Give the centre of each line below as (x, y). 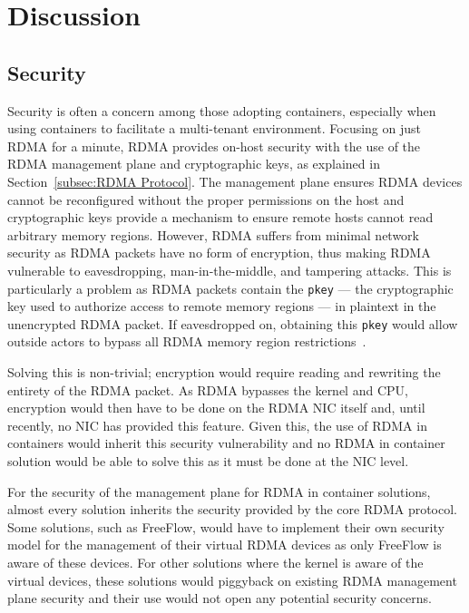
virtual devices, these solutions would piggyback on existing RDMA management (232, 580)
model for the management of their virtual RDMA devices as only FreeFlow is (225, 545)
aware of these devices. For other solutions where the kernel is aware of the (215, 562)
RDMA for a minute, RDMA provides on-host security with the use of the (214, 146)
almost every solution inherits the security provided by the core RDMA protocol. (232, 509)
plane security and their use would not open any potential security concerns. (220, 598)
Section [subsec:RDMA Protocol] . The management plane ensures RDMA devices (235, 181)
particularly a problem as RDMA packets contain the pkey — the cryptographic (230, 288)
